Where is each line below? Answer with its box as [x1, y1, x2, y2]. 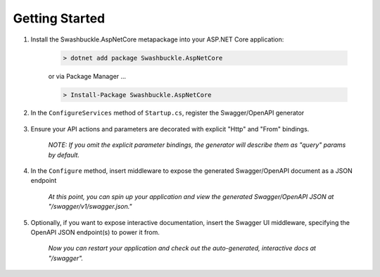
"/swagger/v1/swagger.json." [48, 202, 133, 211]
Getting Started [13, 11, 106, 26]
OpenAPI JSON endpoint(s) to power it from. [30, 228, 160, 236]
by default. [48, 150, 80, 159]
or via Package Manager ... [48, 72, 127, 80]
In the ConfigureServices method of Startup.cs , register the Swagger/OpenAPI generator [30, 109, 305, 117]
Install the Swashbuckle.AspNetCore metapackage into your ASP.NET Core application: [30, 35, 284, 44]
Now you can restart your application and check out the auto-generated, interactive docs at [48, 244, 317, 252]
